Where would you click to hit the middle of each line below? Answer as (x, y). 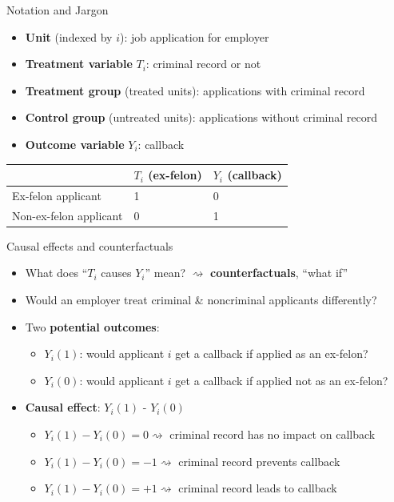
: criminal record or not (203, 64)
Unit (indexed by (69, 36)
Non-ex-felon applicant (68, 215)
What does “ (56, 273)
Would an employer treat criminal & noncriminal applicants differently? (201, 300)
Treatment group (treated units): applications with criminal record (195, 90)
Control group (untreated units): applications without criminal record (201, 117)
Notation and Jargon (58, 10)
